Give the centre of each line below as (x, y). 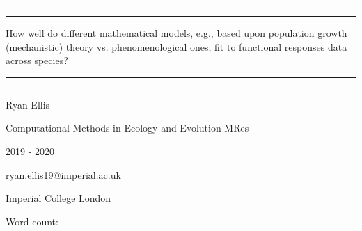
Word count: (32, 221)
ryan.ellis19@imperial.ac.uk (63, 174)
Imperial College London (58, 198)
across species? (37, 60)
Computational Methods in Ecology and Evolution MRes (127, 128)
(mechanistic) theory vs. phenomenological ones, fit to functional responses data (176, 46)
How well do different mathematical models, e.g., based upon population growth (176, 33)
